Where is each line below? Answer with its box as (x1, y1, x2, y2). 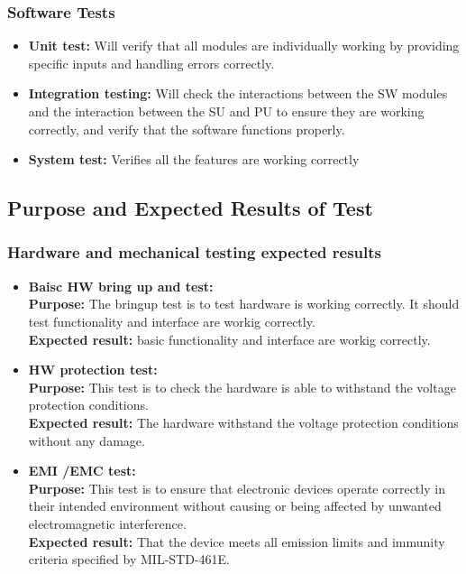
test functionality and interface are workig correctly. (28, 311, 315, 330)
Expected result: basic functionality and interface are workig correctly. (28, 329, 431, 348)
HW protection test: (28, 360, 158, 379)
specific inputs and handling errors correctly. (28, 53, 275, 72)
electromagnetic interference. (28, 514, 187, 532)
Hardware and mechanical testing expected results (7, 241, 382, 264)
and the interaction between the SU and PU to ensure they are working (28, 102, 425, 120)
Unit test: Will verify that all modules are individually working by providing (28, 36, 460, 55)
